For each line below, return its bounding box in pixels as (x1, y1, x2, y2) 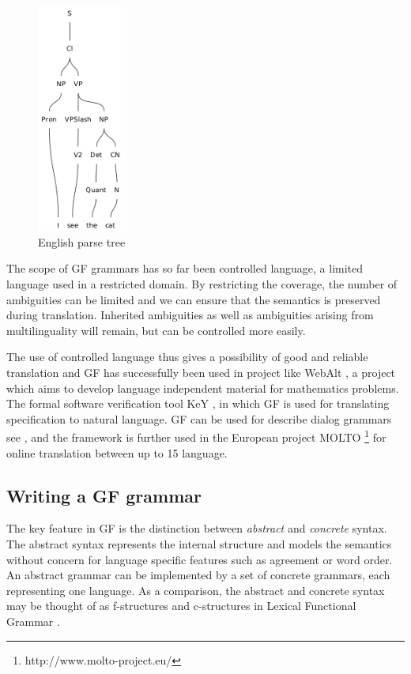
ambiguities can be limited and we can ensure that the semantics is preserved (6, 291, 381, 307)
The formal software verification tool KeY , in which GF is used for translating (6, 395, 390, 412)
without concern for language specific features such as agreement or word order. (6, 551, 393, 567)
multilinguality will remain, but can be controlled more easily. (6, 322, 306, 338)
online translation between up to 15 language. (6, 444, 228, 461)
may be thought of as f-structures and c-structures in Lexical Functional (6, 597, 356, 614)
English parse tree (38, 233, 126, 250)
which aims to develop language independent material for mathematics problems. (6, 379, 399, 396)
